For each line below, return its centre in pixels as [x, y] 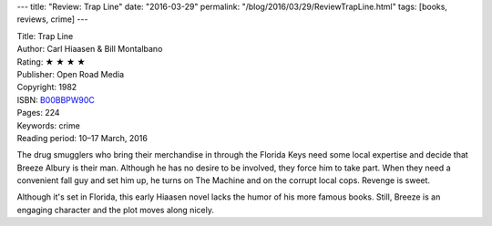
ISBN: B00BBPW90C [56, 99]
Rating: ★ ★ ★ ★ [51, 62]
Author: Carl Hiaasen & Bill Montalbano [90, 49]
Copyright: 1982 [47, 87]
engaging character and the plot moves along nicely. [115, 210]
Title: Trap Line [45, 36]
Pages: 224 [38, 113]
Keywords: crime [49, 125]
